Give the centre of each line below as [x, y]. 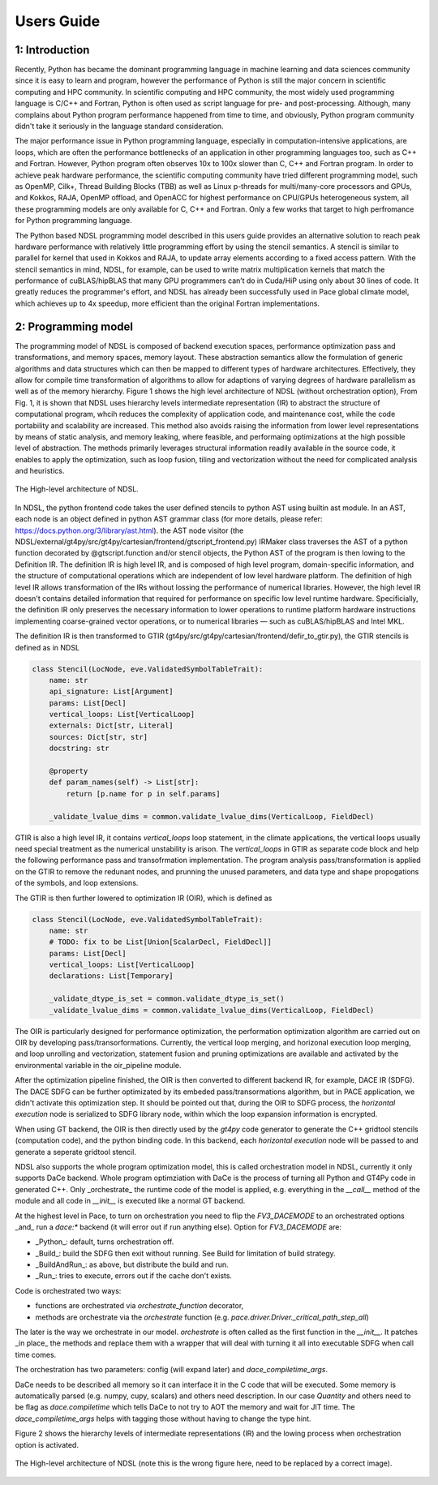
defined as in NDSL [47, 647]
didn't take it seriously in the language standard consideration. [119, 127]
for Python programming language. [74, 221]
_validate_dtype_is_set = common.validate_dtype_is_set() [167, 999]
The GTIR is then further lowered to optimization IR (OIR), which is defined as [144, 898]
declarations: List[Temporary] [111, 976]
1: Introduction [52, 50]
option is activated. [47, 1444]
